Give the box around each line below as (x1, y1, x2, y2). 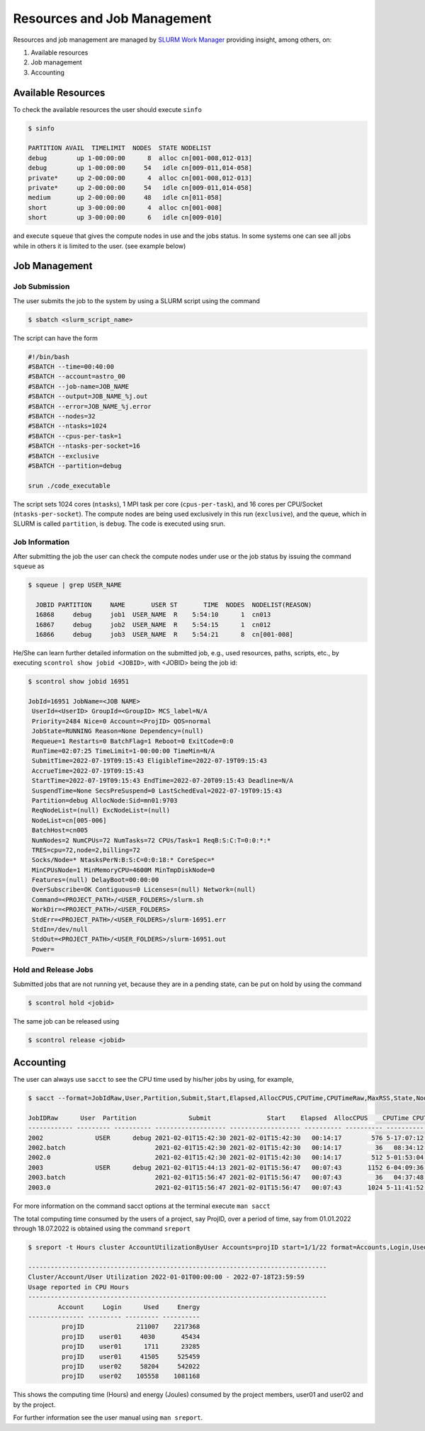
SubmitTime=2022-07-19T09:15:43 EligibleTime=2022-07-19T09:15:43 (32, 757, 268, 765)
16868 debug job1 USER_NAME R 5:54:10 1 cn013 (35, 611, 271, 619)
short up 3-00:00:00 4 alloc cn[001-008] (28, 203, 222, 212)
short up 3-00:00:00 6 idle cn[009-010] (28, 213, 222, 222)
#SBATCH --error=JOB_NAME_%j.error (28, 402, 152, 410)
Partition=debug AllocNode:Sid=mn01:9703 (32, 796, 178, 804)
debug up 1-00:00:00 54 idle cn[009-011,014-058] (28, 164, 253, 172)
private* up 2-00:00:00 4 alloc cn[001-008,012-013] (28, 174, 253, 182)
